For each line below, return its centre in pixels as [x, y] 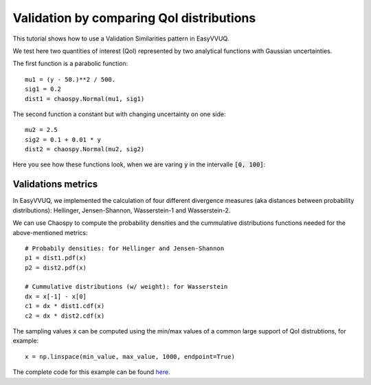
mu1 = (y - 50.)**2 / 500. [70, 79]
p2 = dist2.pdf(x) [56, 267]
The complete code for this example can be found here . [92, 372]
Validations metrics [55, 185]
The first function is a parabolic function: [70, 64]
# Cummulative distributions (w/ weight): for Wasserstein [126, 287]
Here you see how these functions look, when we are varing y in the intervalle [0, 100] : [139, 164]
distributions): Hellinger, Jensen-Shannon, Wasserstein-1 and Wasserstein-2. [122, 210]
